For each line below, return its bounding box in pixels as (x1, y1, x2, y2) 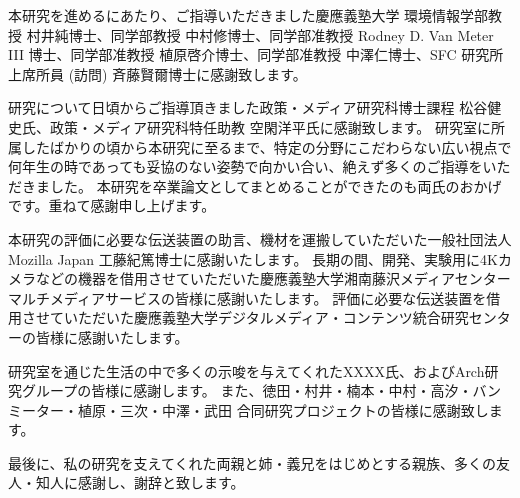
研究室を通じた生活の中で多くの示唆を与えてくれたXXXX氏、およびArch (8, 360, 485, 381)
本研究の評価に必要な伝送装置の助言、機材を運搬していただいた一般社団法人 (8, 228, 512, 249)
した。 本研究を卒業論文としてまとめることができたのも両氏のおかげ (49, 175, 502, 196)
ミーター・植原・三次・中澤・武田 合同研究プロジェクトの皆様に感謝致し (8, 399, 489, 420)
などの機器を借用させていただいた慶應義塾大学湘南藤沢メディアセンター (35, 268, 511, 289)
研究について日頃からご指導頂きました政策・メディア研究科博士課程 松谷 (8, 97, 488, 118)
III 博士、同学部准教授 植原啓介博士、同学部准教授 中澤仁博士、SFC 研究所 (8, 44, 504, 65)
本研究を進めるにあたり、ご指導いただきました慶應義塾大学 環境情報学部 (8, 5, 489, 25)
